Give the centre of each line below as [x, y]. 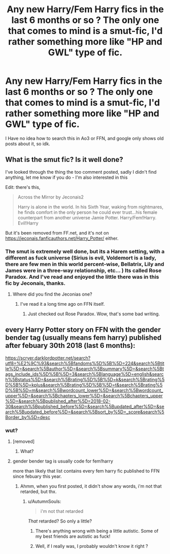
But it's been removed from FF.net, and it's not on [57, 233]
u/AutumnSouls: [44, 502]
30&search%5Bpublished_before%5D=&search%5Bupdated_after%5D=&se [85, 406]
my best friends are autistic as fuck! [73, 536]
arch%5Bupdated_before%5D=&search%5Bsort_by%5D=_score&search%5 [85, 412]
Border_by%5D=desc [28, 417]
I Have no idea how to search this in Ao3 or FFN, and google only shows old [84, 138]
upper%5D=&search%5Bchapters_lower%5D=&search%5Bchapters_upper [84, 396]
